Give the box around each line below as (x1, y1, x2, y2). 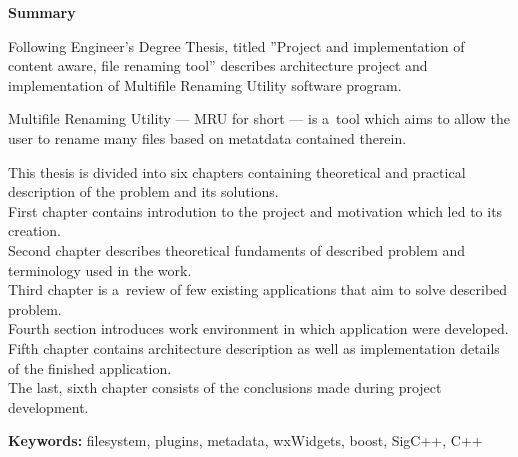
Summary (8, 2, 76, 22)
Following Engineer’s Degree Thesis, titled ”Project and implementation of (8, 35, 465, 56)
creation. (8, 220, 61, 241)
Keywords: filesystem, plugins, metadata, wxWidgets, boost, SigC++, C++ (8, 430, 483, 451)
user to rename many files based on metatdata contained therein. (8, 127, 407, 148)
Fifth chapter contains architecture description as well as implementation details (8, 337, 500, 358)
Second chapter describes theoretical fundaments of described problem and (8, 239, 466, 260)
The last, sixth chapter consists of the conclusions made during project (8, 377, 442, 398)
